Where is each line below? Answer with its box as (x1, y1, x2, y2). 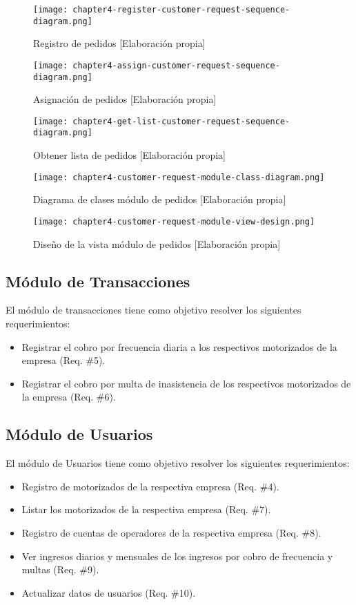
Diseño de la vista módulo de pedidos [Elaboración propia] (33, 236, 281, 251)
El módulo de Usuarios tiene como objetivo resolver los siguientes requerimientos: (6, 456, 350, 470)
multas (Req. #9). (21, 562, 99, 577)
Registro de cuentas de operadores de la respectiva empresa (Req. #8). (21, 525, 322, 539)
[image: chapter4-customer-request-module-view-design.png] (33, 216, 315, 227)
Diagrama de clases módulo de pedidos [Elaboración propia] (33, 192, 286, 207)
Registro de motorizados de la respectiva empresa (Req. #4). (21, 479, 279, 493)
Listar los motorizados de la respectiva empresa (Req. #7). (21, 502, 271, 517)
